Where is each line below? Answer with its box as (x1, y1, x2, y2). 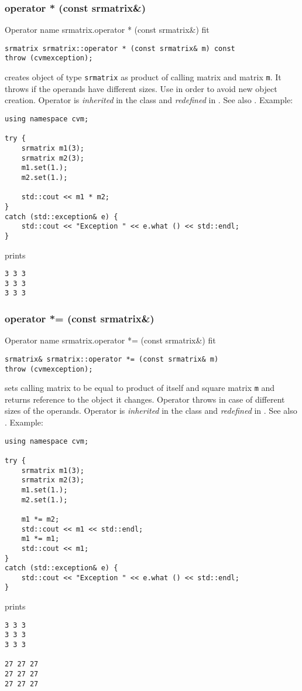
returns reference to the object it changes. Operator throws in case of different (5, 393, 285, 405)
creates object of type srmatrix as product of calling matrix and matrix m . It (5, 71, 282, 83)
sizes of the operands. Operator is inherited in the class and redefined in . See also (5, 404, 297, 417)
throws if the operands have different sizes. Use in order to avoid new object (5, 82, 277, 94)
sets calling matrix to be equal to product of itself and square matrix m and (5, 382, 275, 394)
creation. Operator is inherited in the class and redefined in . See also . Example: (5, 94, 293, 106)
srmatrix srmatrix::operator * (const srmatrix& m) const (5, 44, 235, 53)
